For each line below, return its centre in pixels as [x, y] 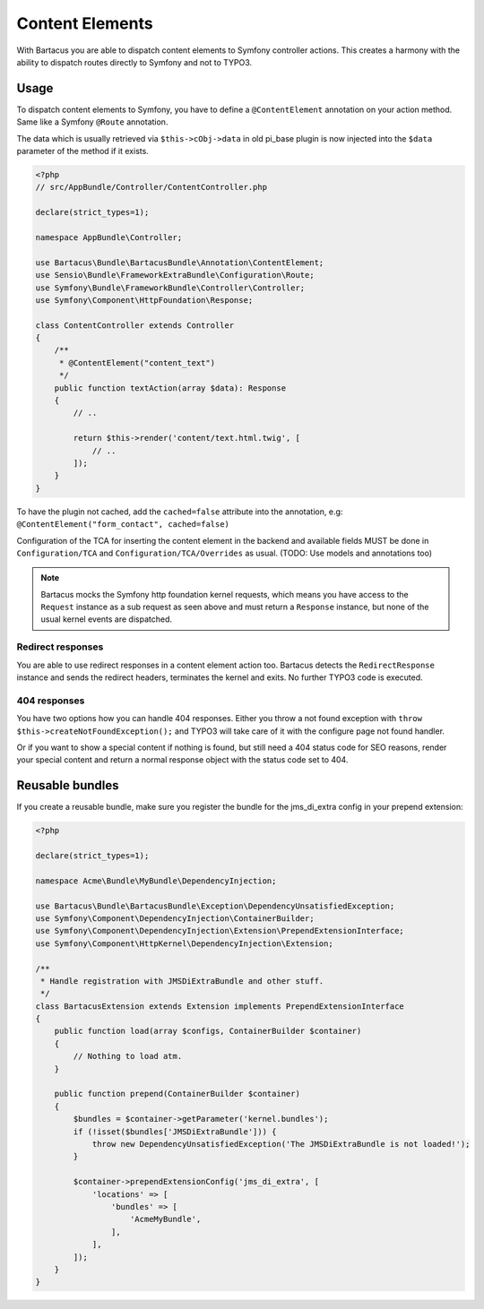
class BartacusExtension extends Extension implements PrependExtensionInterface [220, 1006]
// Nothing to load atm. [128, 1056]
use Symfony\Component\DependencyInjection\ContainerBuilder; [175, 918]
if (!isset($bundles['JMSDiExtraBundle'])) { [175, 1132]
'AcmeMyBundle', [166, 1219]
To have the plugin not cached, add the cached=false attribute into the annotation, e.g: [180, 512]
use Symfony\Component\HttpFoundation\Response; [144, 300]
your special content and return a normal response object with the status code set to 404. [182, 760]
